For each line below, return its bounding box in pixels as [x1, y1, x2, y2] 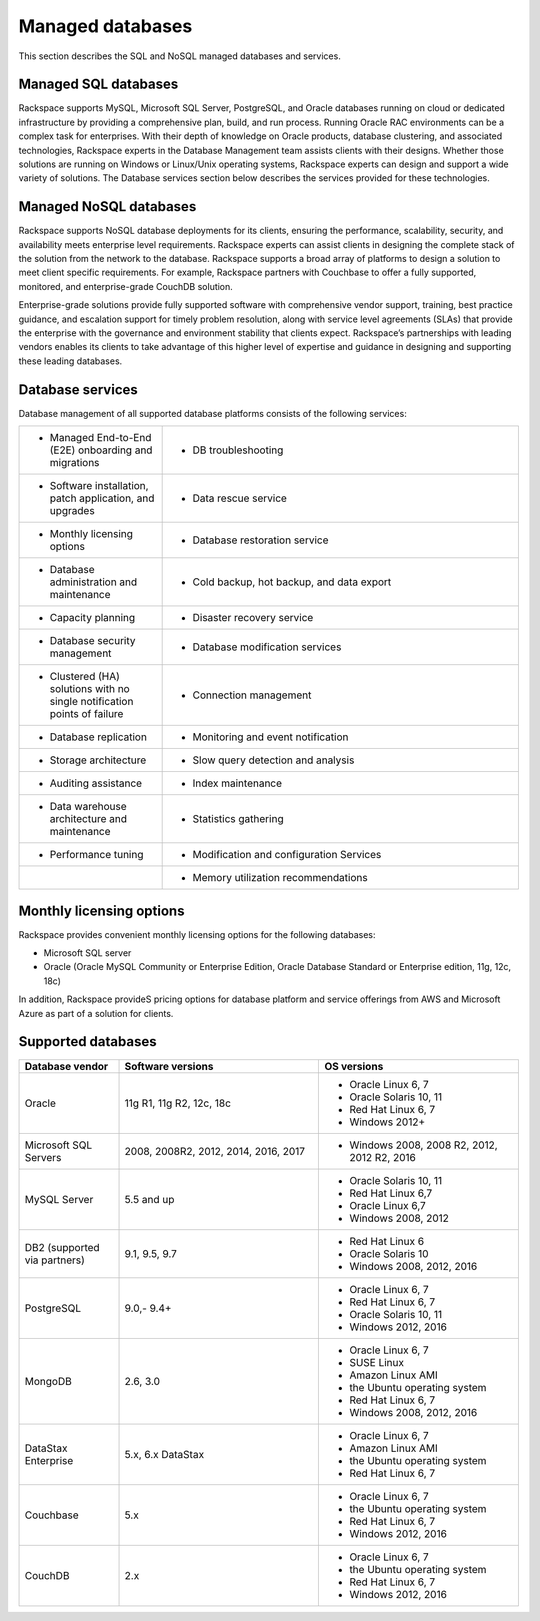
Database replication [49, 730, 147, 744]
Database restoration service [192, 533, 329, 547]
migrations [49, 456, 100, 470]
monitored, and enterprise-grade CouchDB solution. [18, 280, 234, 292]
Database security [49, 634, 136, 648]
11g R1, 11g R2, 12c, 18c [124, 1096, 232, 1110]
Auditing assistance [49, 776, 143, 790]
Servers [24, 1150, 62, 1164]
